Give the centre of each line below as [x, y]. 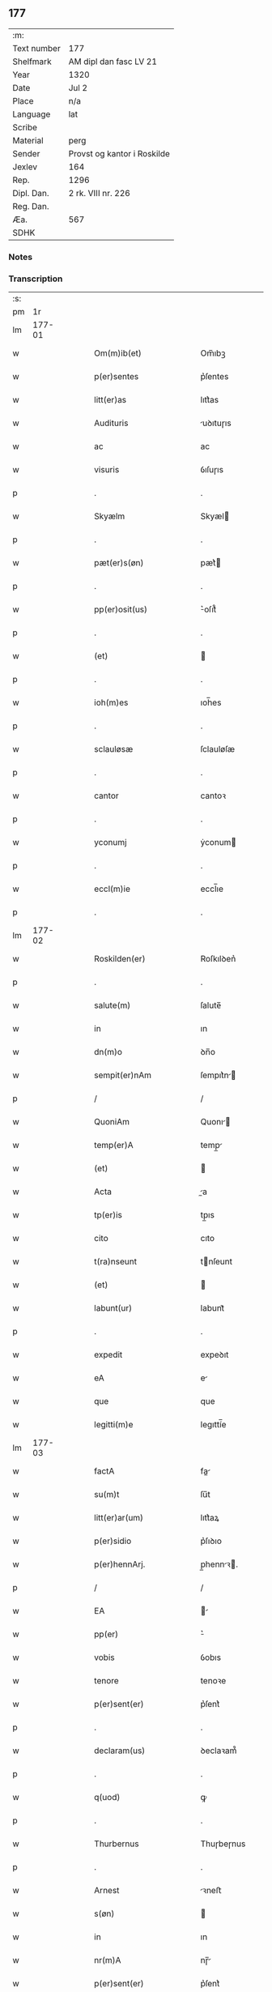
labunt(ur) [113, 1308]
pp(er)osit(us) [121, 609]
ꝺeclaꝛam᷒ [219, 1751]
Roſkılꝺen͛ [218, 959]
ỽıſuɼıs [212, 470]
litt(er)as [110, 400]
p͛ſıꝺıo [211, 1541]
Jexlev [25, 167]
